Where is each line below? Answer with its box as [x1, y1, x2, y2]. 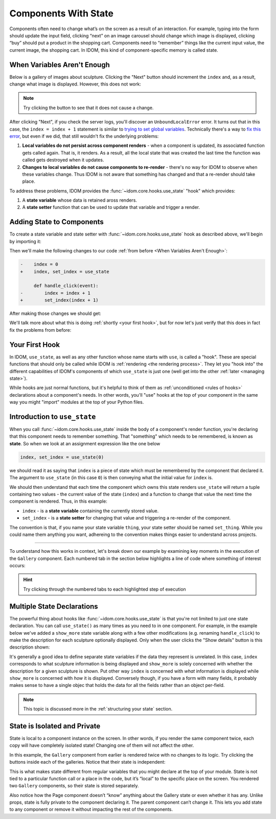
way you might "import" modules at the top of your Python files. [9, 399, 144, 405]
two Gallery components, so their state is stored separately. [9, 783, 139, 789]
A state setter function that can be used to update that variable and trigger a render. [22, 204, 200, 210]
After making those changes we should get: [9, 310, 102, 317]
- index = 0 [20, 262, 58, 267]
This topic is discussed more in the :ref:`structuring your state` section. [23, 706, 173, 712]
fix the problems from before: [9, 327, 72, 333]
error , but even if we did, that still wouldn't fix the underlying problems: [9, 133, 159, 139]
